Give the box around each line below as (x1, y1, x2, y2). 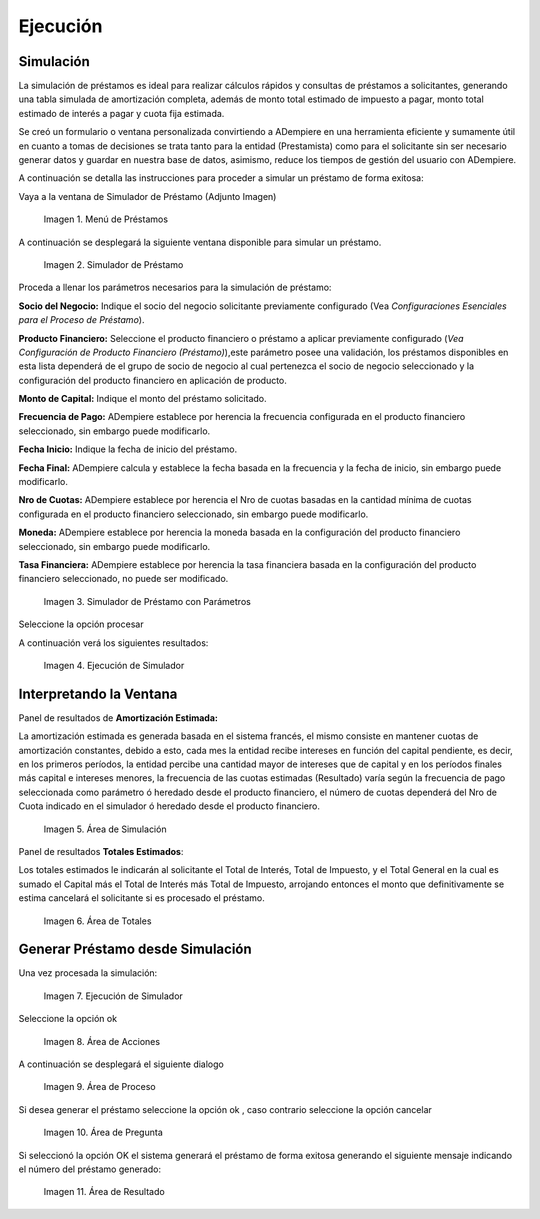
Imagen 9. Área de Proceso (43, 1081, 156, 1093)
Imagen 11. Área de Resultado (43, 1186, 165, 1198)
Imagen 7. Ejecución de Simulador (43, 990, 184, 1002)
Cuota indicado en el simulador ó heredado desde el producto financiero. (18, 800, 320, 812)
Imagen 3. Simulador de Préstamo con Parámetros (43, 595, 252, 607)
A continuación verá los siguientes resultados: (18, 636, 209, 649)
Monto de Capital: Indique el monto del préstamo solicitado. (18, 393, 267, 405)
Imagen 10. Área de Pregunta (43, 1126, 164, 1139)
